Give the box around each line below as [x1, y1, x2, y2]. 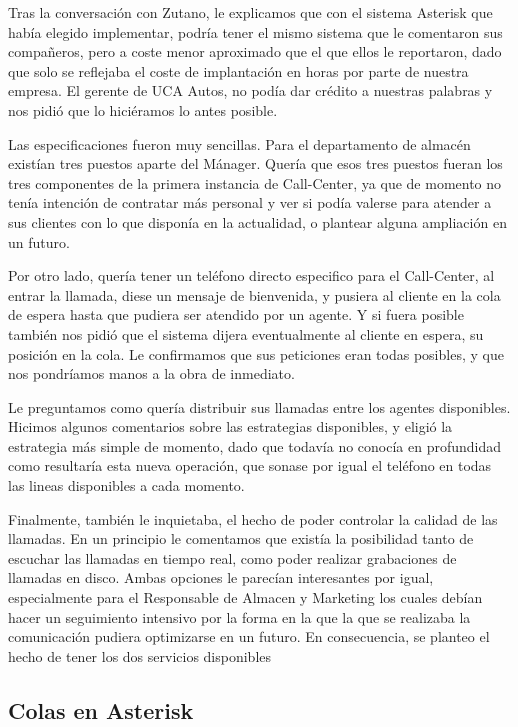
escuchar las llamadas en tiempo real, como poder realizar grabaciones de [8, 547, 457, 568]
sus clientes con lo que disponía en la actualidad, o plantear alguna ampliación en [8, 211, 507, 232]
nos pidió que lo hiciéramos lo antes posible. [8, 99, 278, 120]
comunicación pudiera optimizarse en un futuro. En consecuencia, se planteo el [8, 626, 490, 647]
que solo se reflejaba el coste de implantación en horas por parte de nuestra [8, 60, 469, 81]
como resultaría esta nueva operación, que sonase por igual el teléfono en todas [8, 455, 492, 476]
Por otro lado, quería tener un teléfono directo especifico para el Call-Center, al [8, 265, 495, 286]
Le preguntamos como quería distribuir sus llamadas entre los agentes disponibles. [8, 396, 511, 417]
